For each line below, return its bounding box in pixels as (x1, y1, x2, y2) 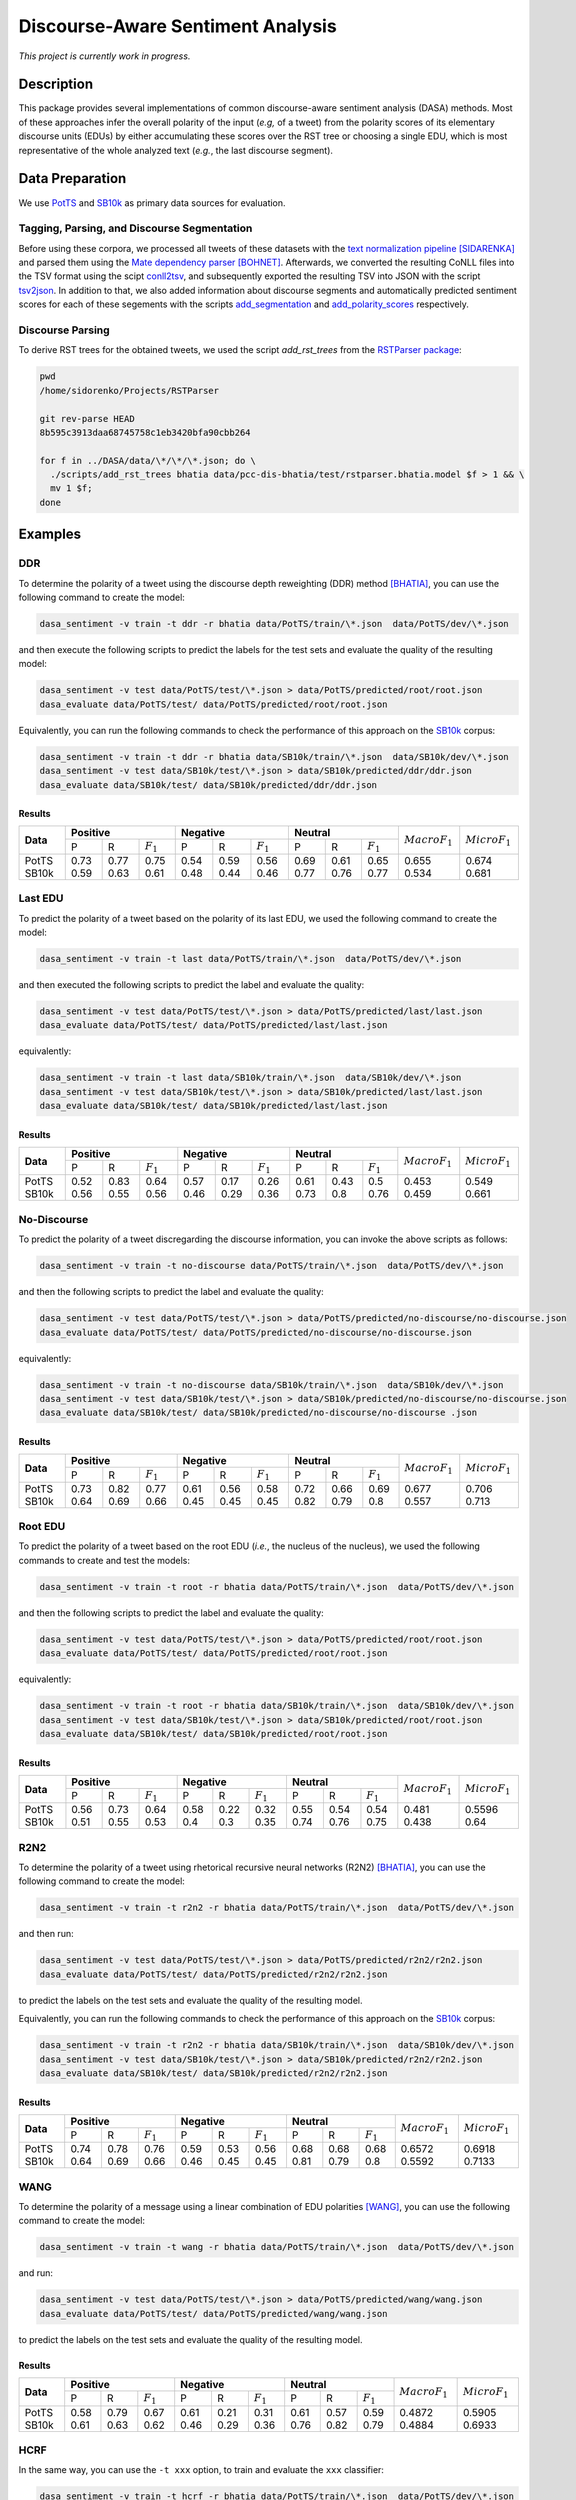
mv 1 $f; (50, 483, 93, 494)
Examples (18, 526, 82, 543)
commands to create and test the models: (18, 1554, 190, 1566)
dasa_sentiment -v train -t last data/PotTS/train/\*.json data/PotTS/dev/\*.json (39, 953, 462, 964)
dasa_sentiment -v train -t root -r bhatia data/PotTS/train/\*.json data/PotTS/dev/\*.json (39, 1581, 515, 1592)
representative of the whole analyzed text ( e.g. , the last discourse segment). (18, 144, 334, 156)
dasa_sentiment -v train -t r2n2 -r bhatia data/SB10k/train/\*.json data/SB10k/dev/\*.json (39, 2040, 515, 2051)
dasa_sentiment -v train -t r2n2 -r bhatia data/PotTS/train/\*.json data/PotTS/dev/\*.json (39, 1902, 515, 1914)
